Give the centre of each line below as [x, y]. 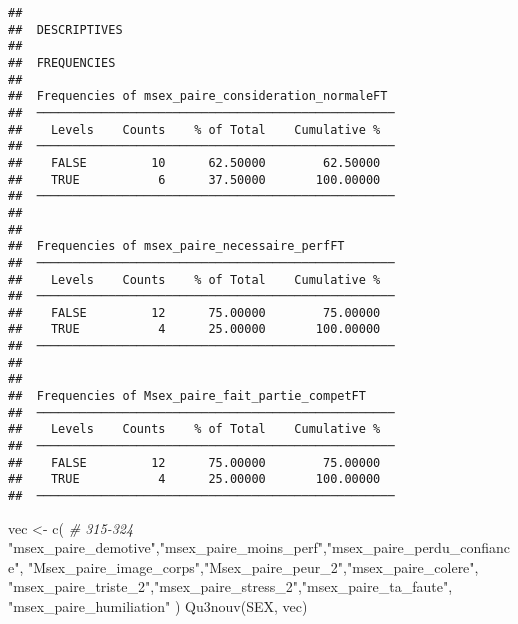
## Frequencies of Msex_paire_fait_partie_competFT [187, 396]
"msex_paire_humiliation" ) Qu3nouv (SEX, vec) [158, 606]
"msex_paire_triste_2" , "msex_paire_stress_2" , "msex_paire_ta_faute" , [230, 586]
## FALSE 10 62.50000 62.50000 [194, 162]
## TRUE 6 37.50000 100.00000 [194, 179]
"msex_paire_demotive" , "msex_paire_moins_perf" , [167, 547]
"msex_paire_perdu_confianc [418, 547]
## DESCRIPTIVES [65, 29]
